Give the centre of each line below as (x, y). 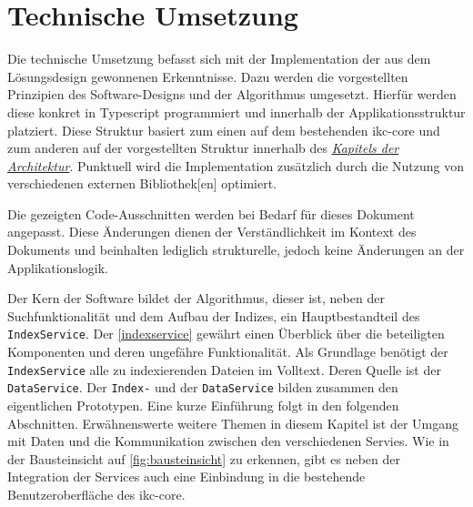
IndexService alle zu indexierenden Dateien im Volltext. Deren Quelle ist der (224, 369)
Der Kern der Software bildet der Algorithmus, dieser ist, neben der (196, 298)
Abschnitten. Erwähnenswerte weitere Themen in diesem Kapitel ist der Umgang (233, 423)
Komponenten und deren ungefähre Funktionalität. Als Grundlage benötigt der (228, 352)
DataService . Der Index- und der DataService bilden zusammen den (203, 387)
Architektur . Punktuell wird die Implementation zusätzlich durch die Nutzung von (236, 165)
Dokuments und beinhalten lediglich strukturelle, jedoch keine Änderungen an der (236, 250)
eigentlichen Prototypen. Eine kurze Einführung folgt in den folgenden (203, 405)
